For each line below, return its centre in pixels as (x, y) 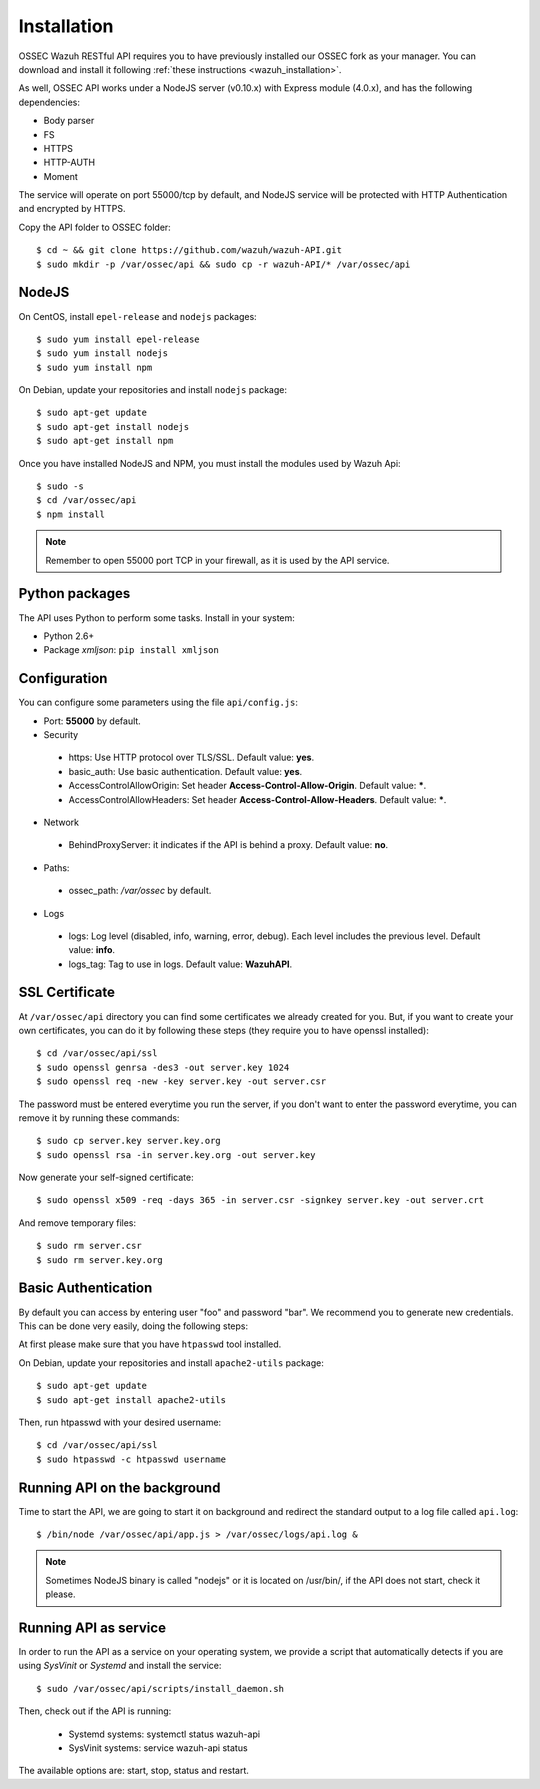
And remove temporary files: (77, 1222)
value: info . (91, 950)
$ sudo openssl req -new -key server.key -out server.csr (181, 1081)
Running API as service (92, 1627)
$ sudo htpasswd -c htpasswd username (131, 1459)
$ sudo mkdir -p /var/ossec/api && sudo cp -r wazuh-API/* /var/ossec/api (223, 264)
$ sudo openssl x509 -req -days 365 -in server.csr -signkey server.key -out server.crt (260, 1200)
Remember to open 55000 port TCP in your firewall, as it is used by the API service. (217, 560)
